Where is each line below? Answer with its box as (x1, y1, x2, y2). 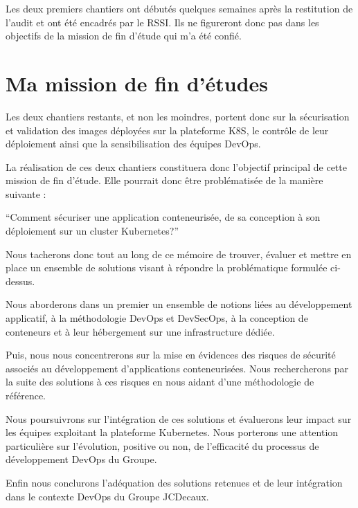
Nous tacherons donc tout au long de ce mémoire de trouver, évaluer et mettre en (6, 246, 352, 261)
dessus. (6, 273, 35, 288)
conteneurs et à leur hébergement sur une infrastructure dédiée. (6, 324, 275, 338)
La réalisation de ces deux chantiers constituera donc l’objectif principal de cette (6, 159, 347, 174)
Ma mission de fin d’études (6, 69, 269, 97)
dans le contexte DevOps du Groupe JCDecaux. (6, 489, 209, 503)
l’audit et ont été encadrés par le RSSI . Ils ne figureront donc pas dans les (6, 15, 319, 29)
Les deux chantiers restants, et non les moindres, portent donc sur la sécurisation (6, 109, 350, 123)
